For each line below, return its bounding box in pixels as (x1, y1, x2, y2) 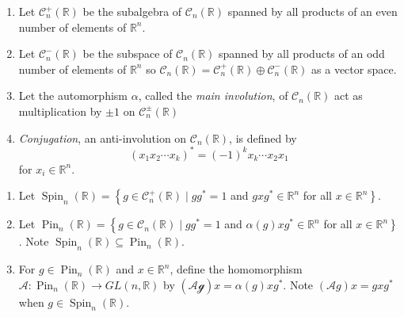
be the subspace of (82, 45, 173, 62)
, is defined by (229, 129, 297, 146)
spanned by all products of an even (227, 3, 398, 19)
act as (334, 87, 363, 104)
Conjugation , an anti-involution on (18, 129, 187, 146)
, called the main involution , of (138, 87, 288, 104)
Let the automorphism (18, 87, 128, 104)
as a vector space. (311, 60, 397, 77)
